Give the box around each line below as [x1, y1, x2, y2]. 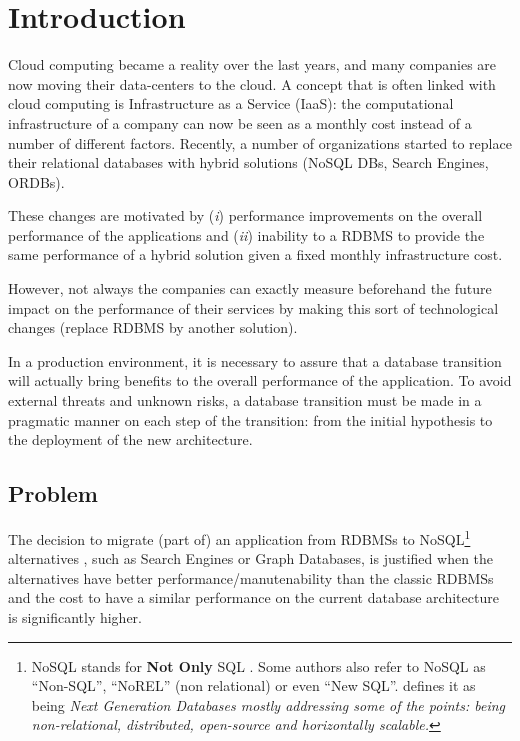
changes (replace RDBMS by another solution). [8, 317, 298, 338]
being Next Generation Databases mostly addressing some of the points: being [31, 694, 506, 715]
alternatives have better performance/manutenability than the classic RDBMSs [8, 567, 494, 588]
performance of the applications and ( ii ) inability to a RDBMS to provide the [8, 224, 485, 245]
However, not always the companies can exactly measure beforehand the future [8, 278, 492, 299]
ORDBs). [8, 171, 65, 192]
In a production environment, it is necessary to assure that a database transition [8, 350, 502, 371]
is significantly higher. [8, 607, 142, 628]
